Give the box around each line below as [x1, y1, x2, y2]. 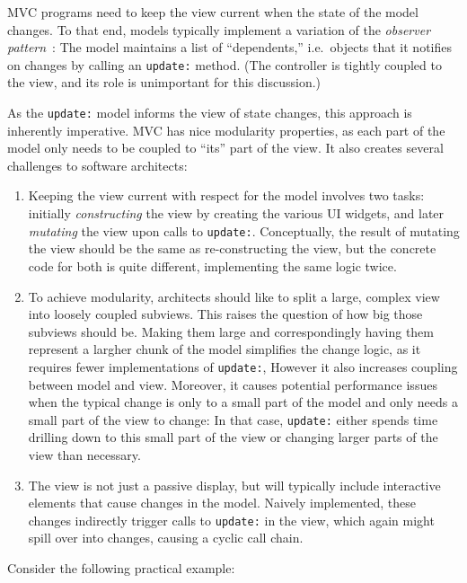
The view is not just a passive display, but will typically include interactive [28, 475, 441, 494]
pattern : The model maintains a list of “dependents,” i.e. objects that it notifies [7, 38, 452, 57]
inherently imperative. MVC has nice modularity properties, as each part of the [7, 120, 445, 139]
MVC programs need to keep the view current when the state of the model [7, 3, 419, 21]
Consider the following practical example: [7, 559, 235, 577]
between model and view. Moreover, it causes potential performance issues [28, 375, 437, 393]
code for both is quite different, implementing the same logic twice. [28, 256, 397, 275]
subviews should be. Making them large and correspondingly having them [28, 322, 434, 340]
